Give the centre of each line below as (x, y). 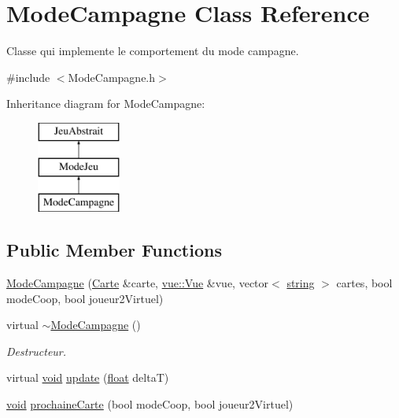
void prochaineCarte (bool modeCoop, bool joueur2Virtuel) (150, 404)
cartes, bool (364, 283)
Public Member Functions (114, 250)
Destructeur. (37, 351)
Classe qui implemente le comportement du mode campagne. (153, 51)
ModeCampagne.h (112, 77)
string (301, 283)
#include (28, 77)
